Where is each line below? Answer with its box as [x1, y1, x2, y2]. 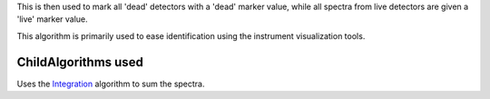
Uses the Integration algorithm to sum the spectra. [16, 78, 205, 89]
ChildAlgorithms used [16, 54, 144, 70]
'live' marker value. [16, 14, 88, 25]
